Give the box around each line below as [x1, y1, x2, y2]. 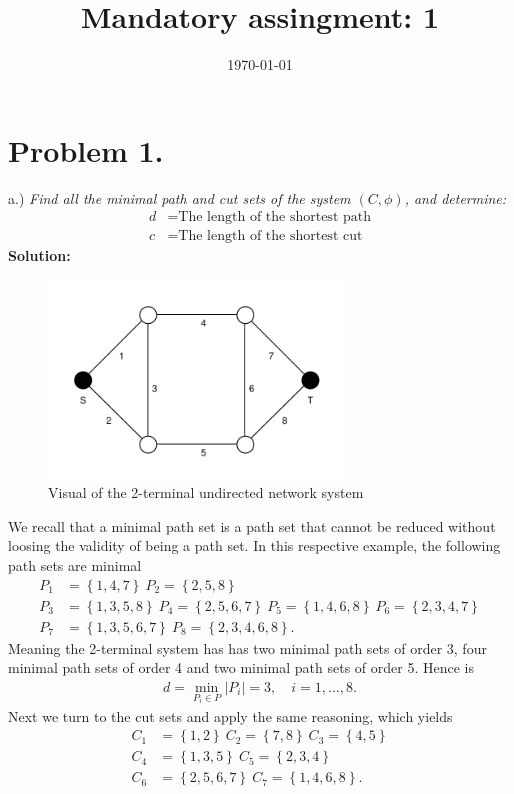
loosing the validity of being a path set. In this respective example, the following [8, 535, 501, 556]
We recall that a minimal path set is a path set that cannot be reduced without [8, 515, 496, 536]
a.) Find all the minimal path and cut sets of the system [8, 187, 351, 208]
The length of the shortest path [178, 210, 371, 225]
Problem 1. [8, 129, 164, 170]
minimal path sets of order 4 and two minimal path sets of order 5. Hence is [8, 657, 475, 678]
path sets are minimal [8, 554, 142, 575]
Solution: [8, 245, 71, 266]
